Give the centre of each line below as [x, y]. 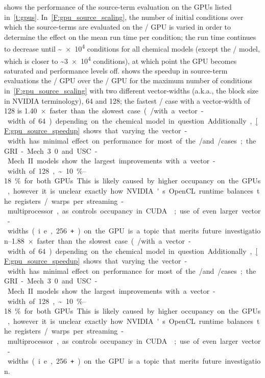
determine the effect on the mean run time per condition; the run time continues [130, 37]
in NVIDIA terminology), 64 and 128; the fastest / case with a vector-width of [127, 100]
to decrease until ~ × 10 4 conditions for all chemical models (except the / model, [132, 48]
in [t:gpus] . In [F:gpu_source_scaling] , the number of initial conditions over [124, 17]
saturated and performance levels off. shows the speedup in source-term [116, 70]
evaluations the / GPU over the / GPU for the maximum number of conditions [128, 80]
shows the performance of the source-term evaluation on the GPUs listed [118, 7]
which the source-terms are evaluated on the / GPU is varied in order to [118, 27]
